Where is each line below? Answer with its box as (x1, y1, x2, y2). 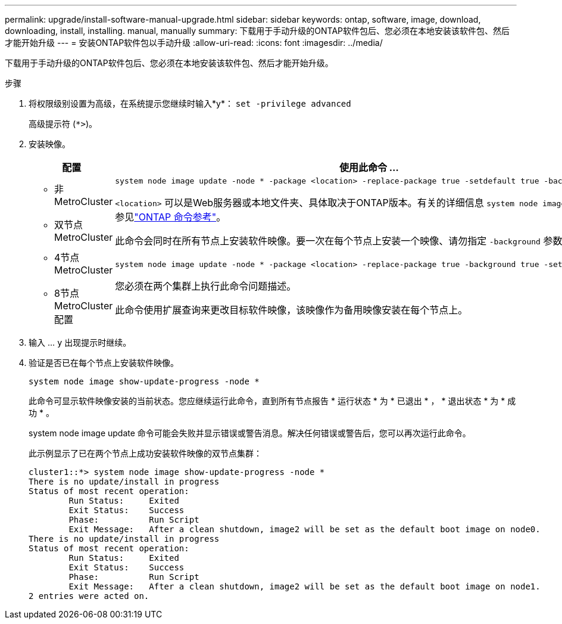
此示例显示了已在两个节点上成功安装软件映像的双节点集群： (29, 448, 262, 458)
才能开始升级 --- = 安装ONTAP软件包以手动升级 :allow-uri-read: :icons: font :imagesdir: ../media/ (5, 38, 383, 48)
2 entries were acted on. (29, 591, 149, 601)
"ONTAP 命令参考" (134, 211, 217, 223)
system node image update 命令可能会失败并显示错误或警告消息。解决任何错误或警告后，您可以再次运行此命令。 (29, 428, 471, 438)
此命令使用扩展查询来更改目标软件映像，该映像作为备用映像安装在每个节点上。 (115, 303, 468, 316)
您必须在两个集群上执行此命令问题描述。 (115, 280, 296, 292)
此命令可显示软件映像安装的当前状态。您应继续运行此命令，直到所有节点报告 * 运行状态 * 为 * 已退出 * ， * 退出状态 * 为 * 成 (29, 396, 516, 406)
